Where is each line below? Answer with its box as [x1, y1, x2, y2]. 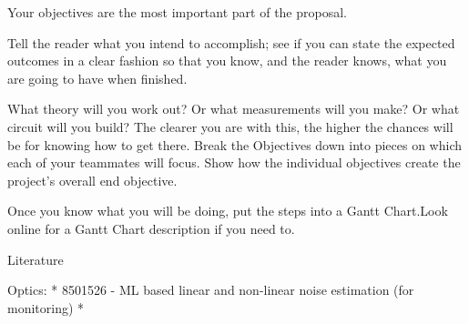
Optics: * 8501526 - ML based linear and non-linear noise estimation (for [7, 280, 414, 299]
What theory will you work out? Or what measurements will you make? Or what [7, 99, 460, 118]
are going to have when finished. [7, 68, 188, 87]
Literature [7, 249, 64, 268]
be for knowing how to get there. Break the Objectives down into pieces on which [7, 135, 462, 154]
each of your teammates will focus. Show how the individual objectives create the [7, 153, 461, 172]
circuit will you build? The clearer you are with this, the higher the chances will [7, 116, 454, 136]
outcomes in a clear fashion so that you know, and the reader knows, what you [7, 51, 447, 70]
